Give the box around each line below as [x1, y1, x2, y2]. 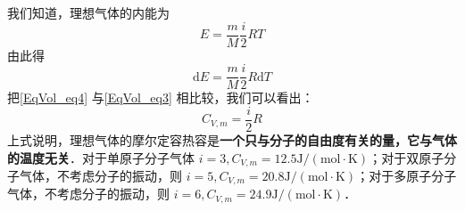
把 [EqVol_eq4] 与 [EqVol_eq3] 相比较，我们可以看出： [7, 88, 314, 107]
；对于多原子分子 [356, 166, 457, 185]
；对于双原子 [369, 148, 444, 166]
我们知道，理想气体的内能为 [7, 4, 170, 21]
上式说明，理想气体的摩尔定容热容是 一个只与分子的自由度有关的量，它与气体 [7, 130, 457, 149]
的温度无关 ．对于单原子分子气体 [7, 148, 195, 166]
